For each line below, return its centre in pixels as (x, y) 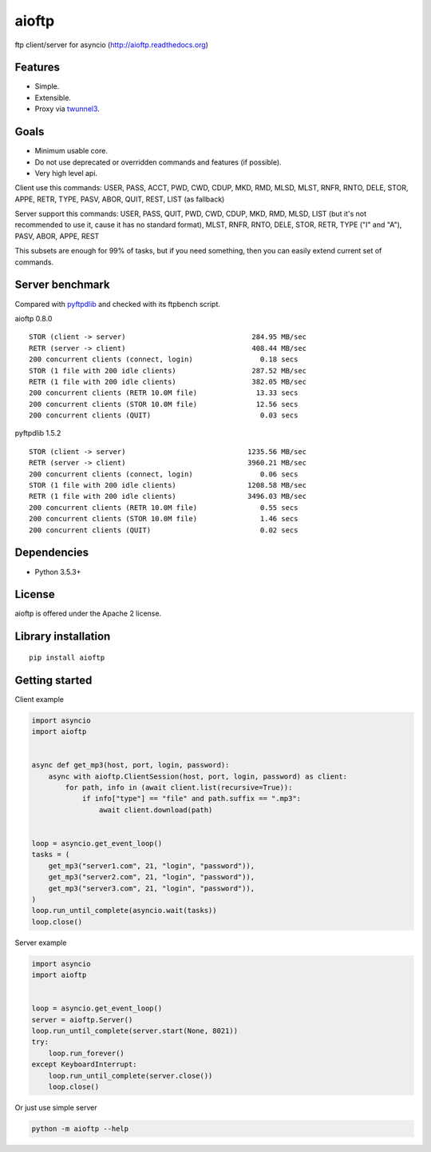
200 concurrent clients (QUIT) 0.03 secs (164, 415)
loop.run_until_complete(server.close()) (130, 1076)
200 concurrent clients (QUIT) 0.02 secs (164, 530)
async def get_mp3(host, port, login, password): (130, 765)
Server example (41, 943)
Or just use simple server (56, 1107)
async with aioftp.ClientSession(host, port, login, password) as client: (198, 776)
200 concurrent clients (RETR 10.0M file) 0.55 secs (164, 507)
